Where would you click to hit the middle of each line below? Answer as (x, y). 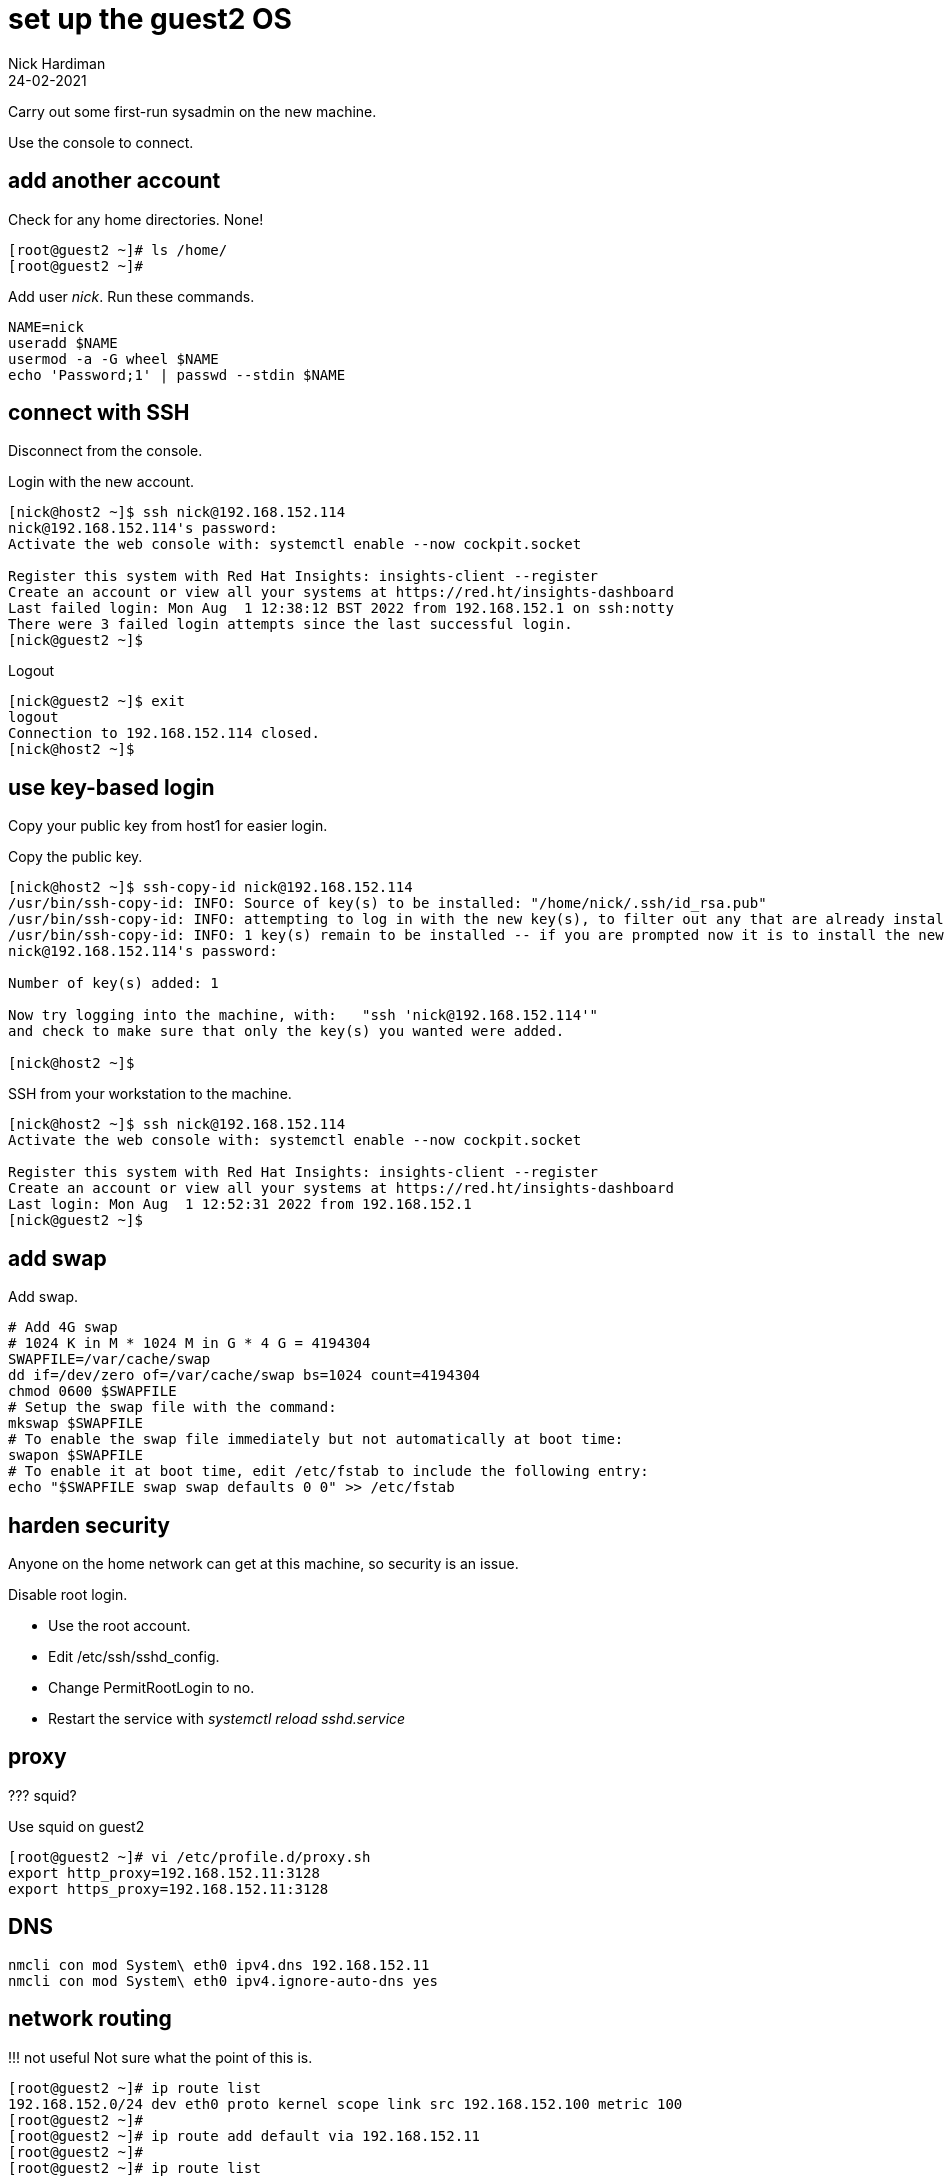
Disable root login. (68, 1594)
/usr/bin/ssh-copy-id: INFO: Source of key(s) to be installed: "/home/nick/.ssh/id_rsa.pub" (387, 903)
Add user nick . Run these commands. (131, 296)
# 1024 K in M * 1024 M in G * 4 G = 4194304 (189, 1343)
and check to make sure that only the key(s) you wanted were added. (286, 1031)
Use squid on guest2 (76, 1826)
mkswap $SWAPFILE (75, 1423)
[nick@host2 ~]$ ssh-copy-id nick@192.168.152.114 (210, 887)
